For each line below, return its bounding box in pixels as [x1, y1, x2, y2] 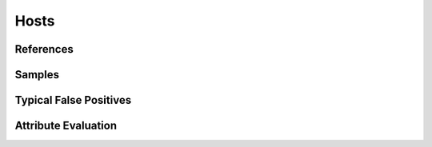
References [14, 42, 74, 56]
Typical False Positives [14, 93, 132, 107]
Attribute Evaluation [14, 119, 118, 133]
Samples [14, 68, 60, 81]
